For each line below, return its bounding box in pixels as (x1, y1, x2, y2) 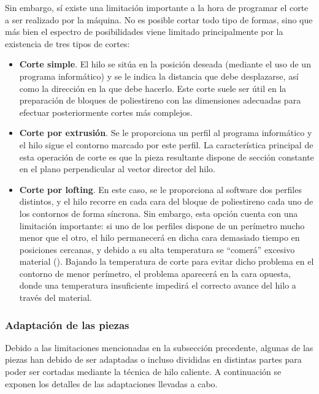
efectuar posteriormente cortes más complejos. (19, 105, 193, 118)
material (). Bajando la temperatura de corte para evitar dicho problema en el (19, 255, 314, 268)
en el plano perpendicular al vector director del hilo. (19, 162, 215, 175)
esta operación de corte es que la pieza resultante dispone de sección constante (19, 150, 314, 163)
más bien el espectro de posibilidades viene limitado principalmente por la (5, 25, 283, 38)
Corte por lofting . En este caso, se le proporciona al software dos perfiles (19, 183, 302, 195)
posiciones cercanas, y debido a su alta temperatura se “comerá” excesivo (19, 243, 295, 256)
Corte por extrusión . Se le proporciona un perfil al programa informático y (19, 126, 312, 139)
